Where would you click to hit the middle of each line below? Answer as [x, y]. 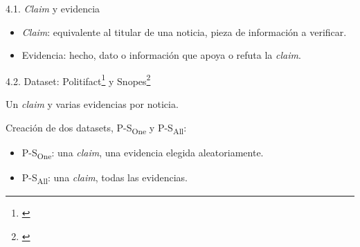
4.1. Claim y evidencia [53, 8]
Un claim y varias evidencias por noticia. [92, 104]
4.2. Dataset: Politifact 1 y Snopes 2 [78, 80]
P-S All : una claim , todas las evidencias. [105, 178]
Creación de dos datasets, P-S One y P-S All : [96, 128]
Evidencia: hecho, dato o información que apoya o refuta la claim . [161, 55]
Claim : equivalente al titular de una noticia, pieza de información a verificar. [184, 31]
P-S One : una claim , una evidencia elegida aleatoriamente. [143, 153]
